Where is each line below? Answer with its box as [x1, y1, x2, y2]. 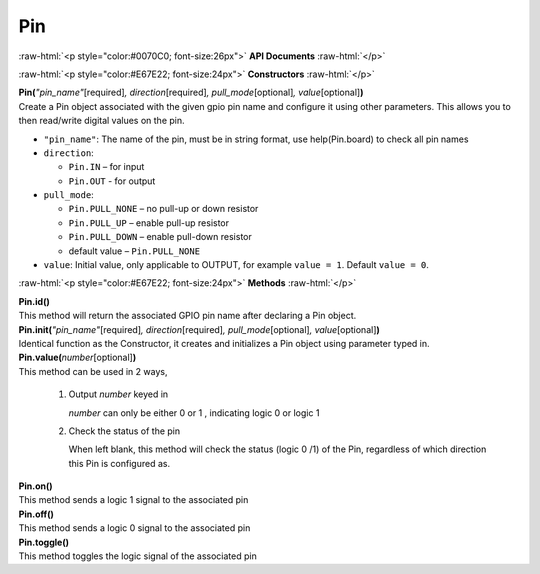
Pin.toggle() [18, 536, 70, 548]
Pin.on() [18, 480, 54, 492]
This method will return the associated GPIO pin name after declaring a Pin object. [18, 310, 357, 322]
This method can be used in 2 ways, [18, 365, 168, 377]
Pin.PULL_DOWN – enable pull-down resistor [68, 231, 252, 243]
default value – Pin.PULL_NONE [68, 245, 200, 257]
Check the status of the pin [68, 425, 181, 437]
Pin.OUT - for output [68, 175, 156, 187]
